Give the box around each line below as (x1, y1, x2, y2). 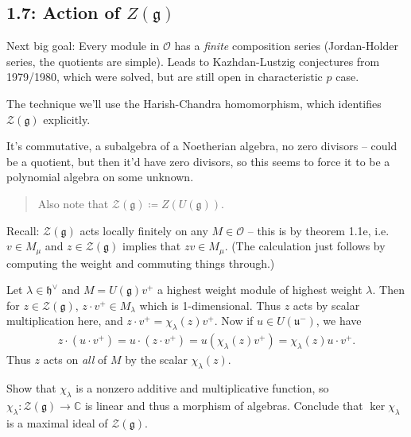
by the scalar (125, 351, 188, 368)
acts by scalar (293, 296, 360, 313)
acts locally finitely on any (79, 222, 208, 238)
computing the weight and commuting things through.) (6, 254, 275, 271)
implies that (122, 238, 181, 254)
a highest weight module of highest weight (157, 281, 363, 298)
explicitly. (43, 110, 91, 127)
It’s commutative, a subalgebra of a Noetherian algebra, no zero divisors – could (6, 137, 397, 154)
